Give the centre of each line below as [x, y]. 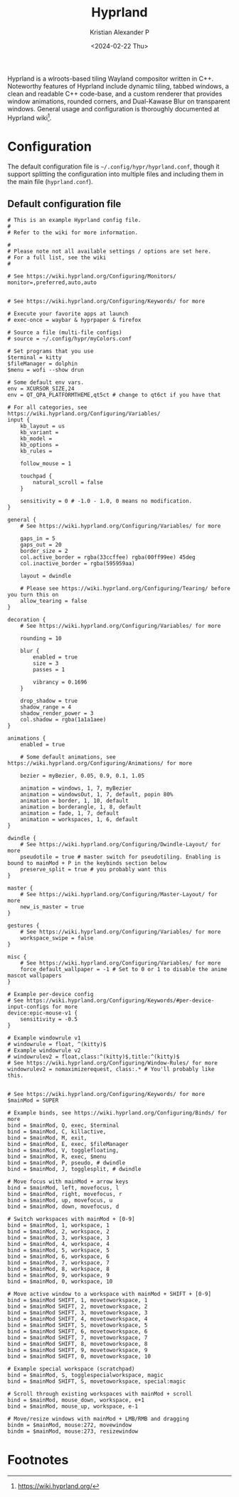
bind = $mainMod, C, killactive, [57, 1132]
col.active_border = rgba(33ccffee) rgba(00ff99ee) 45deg [108, 557]
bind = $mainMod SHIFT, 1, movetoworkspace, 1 [78, 1300]
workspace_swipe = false [57, 938]
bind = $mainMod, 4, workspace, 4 [59, 1244]
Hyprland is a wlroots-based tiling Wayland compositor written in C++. [111, 78]
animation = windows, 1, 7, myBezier [76, 788]
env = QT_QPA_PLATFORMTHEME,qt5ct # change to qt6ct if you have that [114, 395]
